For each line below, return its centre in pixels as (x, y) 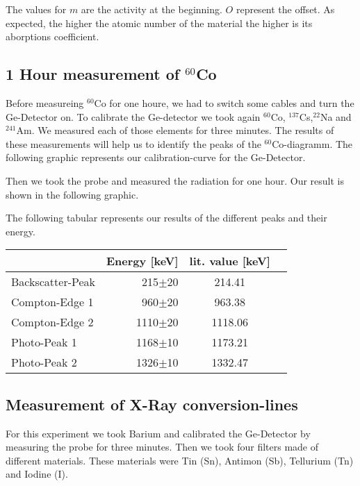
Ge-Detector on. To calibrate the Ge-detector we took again (133, 116)
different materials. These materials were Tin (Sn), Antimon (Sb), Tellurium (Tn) (180, 460)
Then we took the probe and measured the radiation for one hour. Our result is (175, 180)
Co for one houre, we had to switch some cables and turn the (224, 102)
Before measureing (45, 102)
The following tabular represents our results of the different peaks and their (166, 218)
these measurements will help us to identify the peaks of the (133, 143)
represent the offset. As (285, 9)
